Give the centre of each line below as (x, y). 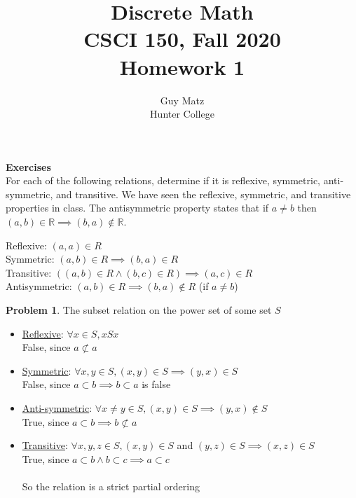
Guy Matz (182, 100)
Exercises (28, 166)
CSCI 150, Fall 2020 (182, 39)
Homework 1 (182, 66)
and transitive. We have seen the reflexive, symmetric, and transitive (204, 194)
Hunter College (182, 114)
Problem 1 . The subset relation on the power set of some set (139, 310)
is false (156, 384)
